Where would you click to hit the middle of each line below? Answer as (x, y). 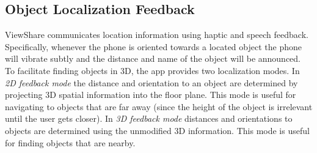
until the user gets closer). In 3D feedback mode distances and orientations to (149, 118)
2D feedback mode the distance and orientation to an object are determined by (151, 82)
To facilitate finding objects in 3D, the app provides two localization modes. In (152, 70)
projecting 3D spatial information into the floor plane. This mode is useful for (151, 95)
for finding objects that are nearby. (70, 142)
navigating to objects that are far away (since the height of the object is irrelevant (159, 106)
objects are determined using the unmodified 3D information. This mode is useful (157, 130)
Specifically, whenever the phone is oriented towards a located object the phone (153, 46)
